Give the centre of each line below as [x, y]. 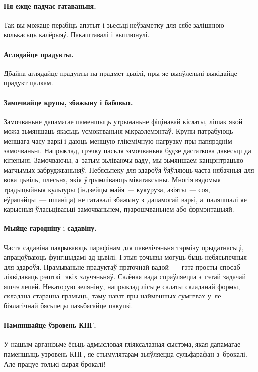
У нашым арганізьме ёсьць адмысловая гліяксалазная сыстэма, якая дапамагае [122, 344]
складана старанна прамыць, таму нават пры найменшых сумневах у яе [113, 296]
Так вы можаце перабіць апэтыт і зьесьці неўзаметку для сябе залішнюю [114, 25]
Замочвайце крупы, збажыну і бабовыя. [69, 102]
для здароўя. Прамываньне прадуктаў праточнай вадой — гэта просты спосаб [122, 266]
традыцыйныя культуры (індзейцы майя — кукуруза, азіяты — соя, [107, 189]
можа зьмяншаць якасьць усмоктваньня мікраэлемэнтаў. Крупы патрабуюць [119, 131]
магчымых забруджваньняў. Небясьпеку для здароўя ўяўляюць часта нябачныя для [129, 170]
